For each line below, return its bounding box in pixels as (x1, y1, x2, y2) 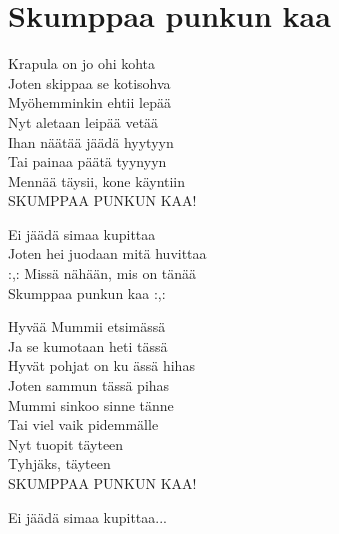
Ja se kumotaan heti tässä (8, 335, 168, 356)
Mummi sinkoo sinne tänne (8, 394, 174, 415)
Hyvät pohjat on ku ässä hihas (8, 355, 195, 376)
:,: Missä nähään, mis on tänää (8, 263, 197, 284)
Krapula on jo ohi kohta (8, 53, 156, 74)
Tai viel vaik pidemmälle (8, 414, 159, 435)
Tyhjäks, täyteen (8, 453, 111, 474)
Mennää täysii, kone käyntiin (8, 170, 186, 191)
